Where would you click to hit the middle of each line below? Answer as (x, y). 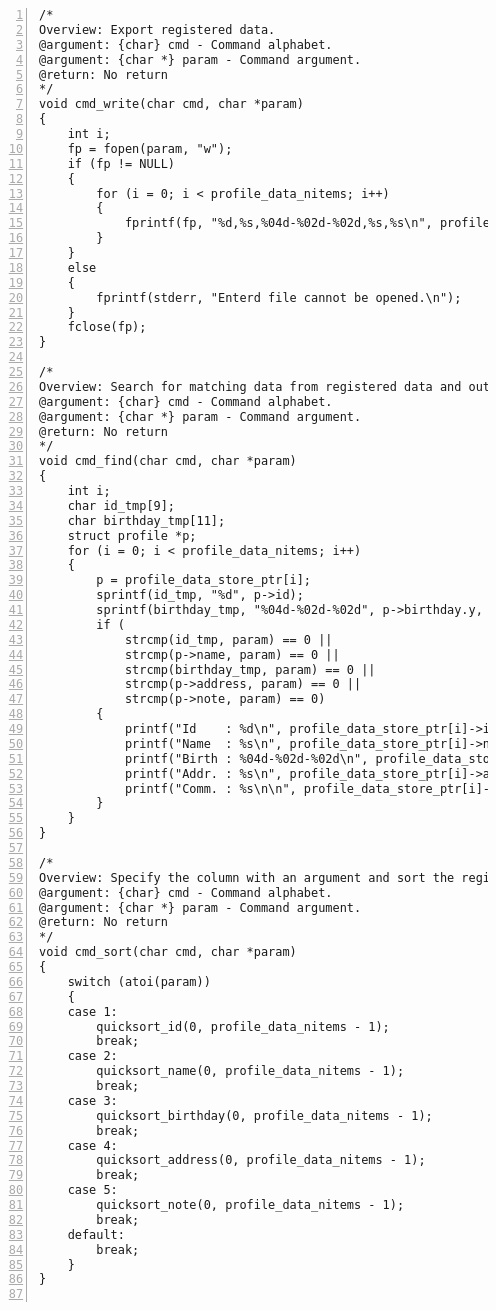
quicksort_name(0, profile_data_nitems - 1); (250, 1071)
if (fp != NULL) (121, 163)
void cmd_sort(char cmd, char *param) (168, 952)
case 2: (92, 1056)
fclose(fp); (107, 327)
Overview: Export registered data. (157, 29)
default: (96, 1234)
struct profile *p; (132, 535)
